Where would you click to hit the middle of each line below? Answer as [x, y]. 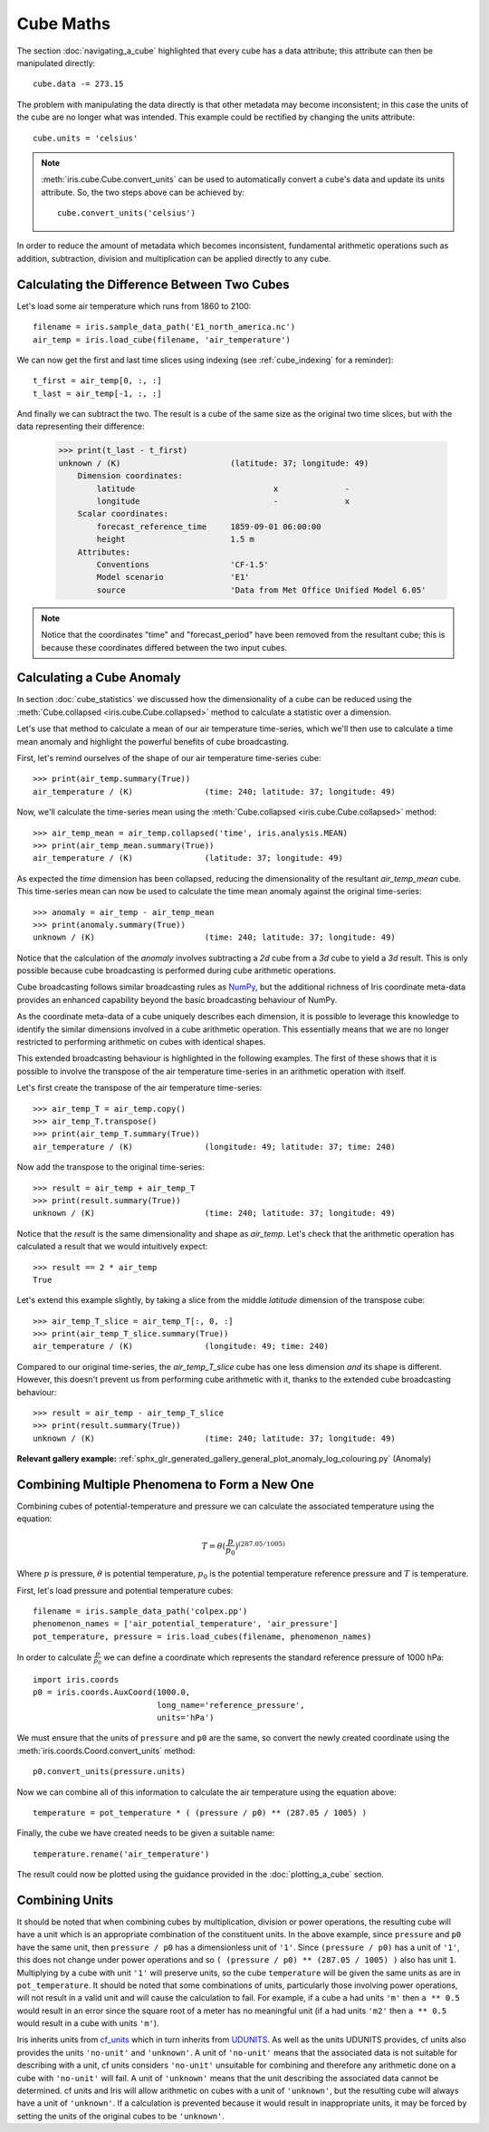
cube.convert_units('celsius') [127, 213]
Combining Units [65, 1900]
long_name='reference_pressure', [231, 1705]
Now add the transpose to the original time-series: [110, 1167]
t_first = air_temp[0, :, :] [97, 381]
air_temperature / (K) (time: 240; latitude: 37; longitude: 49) [214, 791]
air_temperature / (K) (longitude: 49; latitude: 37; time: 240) [214, 1147]
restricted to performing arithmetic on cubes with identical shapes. [141, 1042]
